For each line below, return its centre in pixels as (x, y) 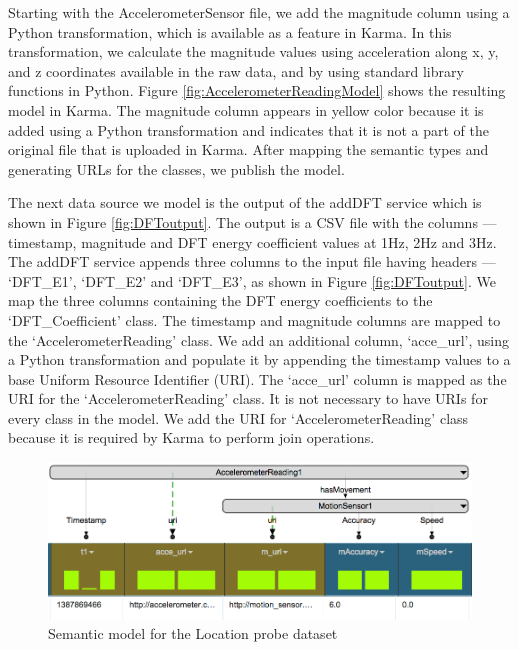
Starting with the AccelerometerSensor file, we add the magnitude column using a (259, 12)
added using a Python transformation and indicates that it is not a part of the (248, 129)
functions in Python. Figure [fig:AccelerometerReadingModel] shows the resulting (257, 90)
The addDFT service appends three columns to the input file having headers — (252, 261)
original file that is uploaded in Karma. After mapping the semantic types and (248, 149)
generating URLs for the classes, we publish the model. (176, 168)
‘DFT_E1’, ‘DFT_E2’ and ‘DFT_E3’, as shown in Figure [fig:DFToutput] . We (252, 280)
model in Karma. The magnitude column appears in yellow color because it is (246, 109)
